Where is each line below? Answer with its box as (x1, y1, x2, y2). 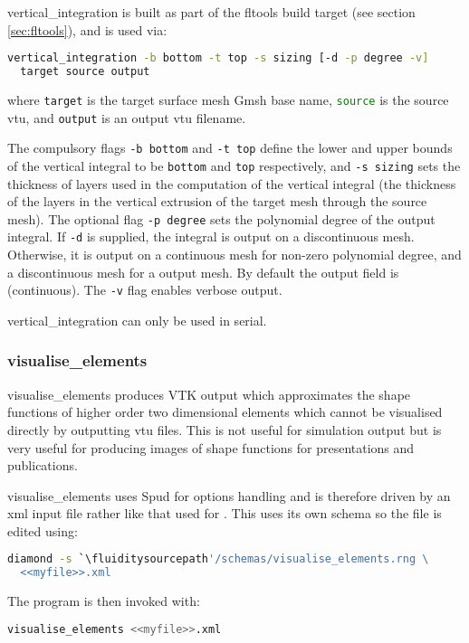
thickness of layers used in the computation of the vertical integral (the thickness (7, 174, 456, 193)
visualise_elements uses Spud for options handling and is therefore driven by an (7, 486, 451, 505)
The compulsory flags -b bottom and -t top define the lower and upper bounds (7, 138, 453, 157)
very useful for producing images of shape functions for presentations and (7, 438, 415, 457)
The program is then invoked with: (7, 591, 200, 610)
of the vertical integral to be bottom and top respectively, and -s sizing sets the (7, 156, 461, 175)
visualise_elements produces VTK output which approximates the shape (7, 384, 411, 403)
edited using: (7, 521, 78, 540)
